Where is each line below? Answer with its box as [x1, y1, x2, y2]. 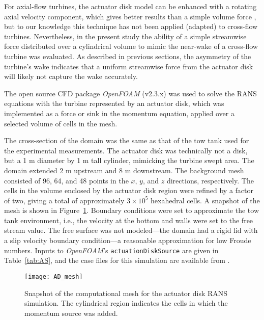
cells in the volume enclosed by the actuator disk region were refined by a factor [4, 185, 253, 196]
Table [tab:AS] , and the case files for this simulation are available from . [4, 255, 230, 265]
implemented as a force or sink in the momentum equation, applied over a [4, 108, 234, 118]
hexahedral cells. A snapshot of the [151, 195, 260, 205]
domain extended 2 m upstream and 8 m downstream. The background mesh [4, 165, 244, 175]
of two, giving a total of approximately [4, 195, 125, 205]
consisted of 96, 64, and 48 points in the [4, 175, 129, 185]
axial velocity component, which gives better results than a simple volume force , [4, 11, 256, 21]
